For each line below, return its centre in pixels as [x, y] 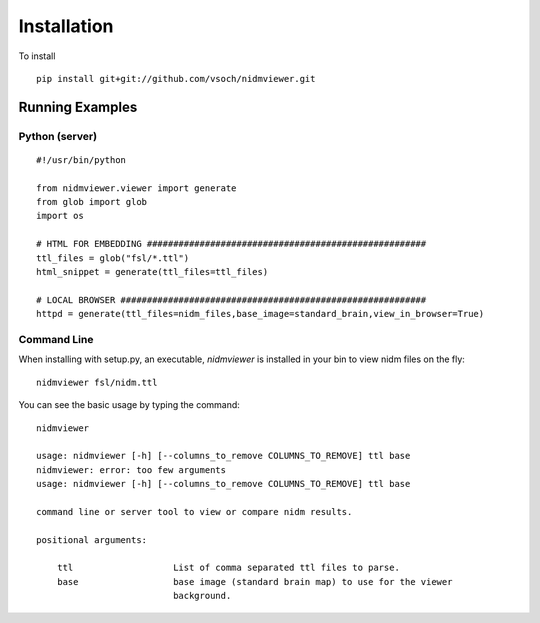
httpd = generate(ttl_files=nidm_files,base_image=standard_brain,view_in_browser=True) [260, 314]
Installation [66, 26]
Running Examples [78, 106]
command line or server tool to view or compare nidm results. [194, 511]
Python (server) [58, 136]
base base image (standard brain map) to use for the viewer [254, 581]
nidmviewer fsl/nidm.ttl [97, 382]
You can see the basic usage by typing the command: [129, 405]
